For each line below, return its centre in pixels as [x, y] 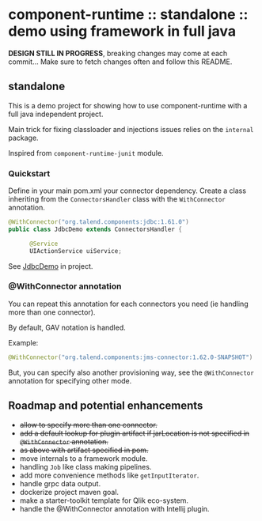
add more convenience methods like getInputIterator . [109, 475]
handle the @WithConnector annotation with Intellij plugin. [114, 508]
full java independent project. [56, 114]
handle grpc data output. [60, 483]
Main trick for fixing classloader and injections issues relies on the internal [131, 129]
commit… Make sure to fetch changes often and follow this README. [120, 62]
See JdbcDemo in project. [51, 266]
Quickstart [29, 173]
